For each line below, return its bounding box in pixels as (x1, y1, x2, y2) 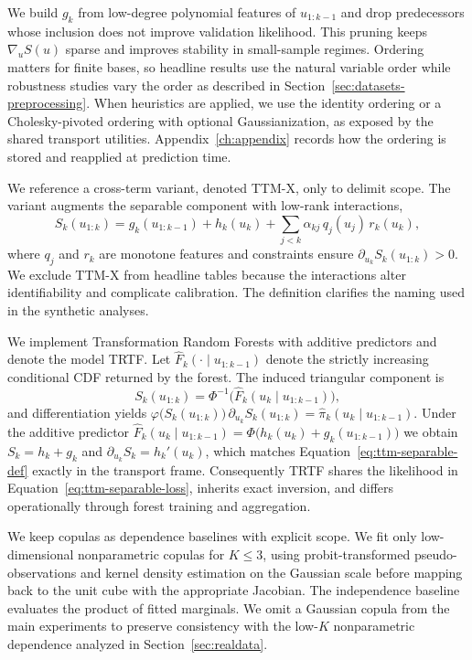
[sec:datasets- (331, 75, 405, 94)
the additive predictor (7, 421, 130, 441)
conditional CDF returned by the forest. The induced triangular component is (7, 367, 445, 387)
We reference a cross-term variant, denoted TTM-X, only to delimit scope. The (7, 177, 451, 197)
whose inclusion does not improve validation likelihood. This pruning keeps (7, 21, 428, 40)
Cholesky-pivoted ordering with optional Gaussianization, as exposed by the (7, 111, 434, 130)
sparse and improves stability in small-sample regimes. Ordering (65, 39, 424, 59)
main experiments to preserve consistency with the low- (7, 616, 318, 635)
